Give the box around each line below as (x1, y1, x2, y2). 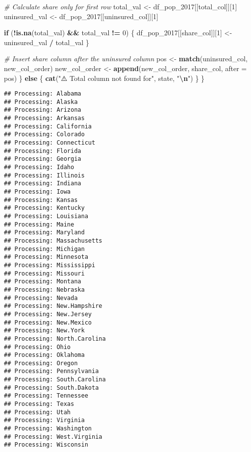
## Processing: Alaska (4, 98, 78, 105)
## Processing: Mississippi (4, 261, 96, 269)
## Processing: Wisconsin (4, 441, 88, 449)
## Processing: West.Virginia (4, 433, 102, 440)
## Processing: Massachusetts (4, 237, 102, 244)
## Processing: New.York (4, 327, 85, 334)
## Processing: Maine (4, 221, 75, 228)
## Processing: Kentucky (4, 204, 85, 212)
